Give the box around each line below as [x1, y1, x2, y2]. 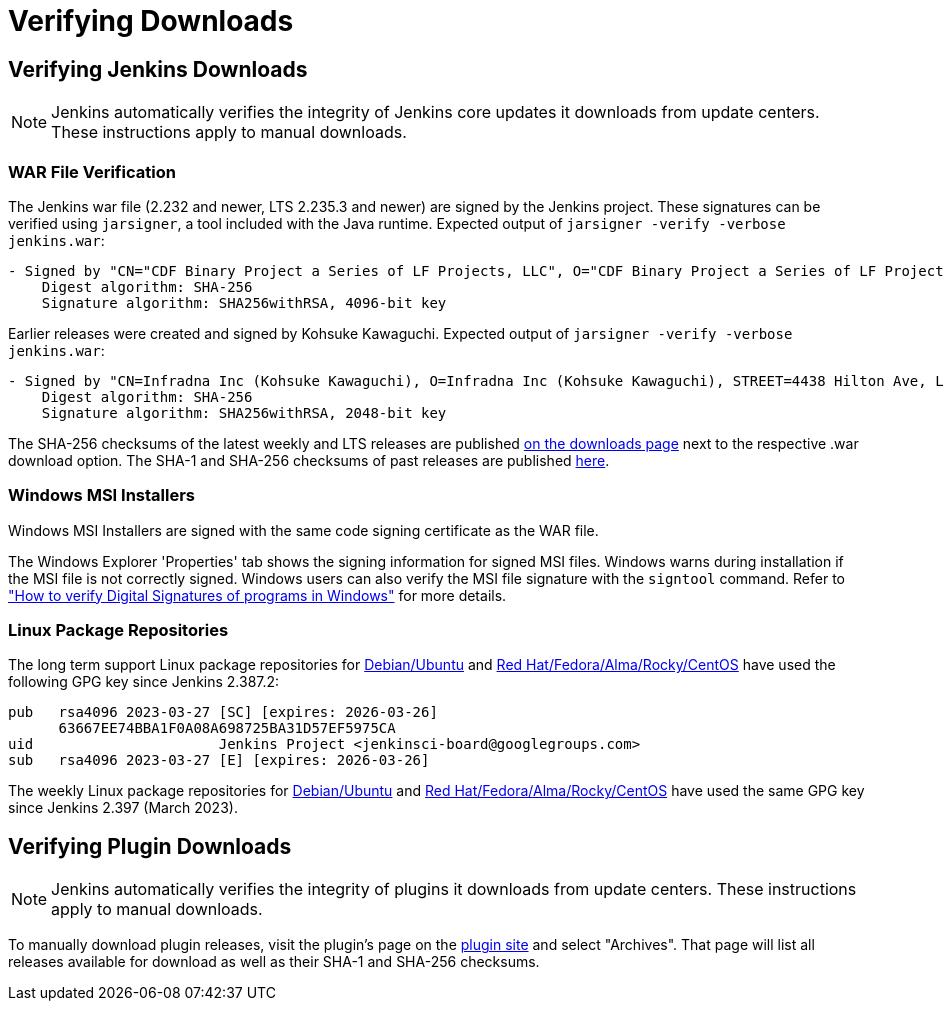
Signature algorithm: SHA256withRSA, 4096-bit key [41, 294, 447, 311]
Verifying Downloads [8, 4, 294, 38]
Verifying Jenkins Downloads [8, 56, 308, 82]
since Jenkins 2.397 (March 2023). [8, 799, 238, 817]
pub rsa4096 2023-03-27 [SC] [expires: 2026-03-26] [8, 704, 438, 721]
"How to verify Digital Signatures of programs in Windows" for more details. [8, 586, 507, 604]
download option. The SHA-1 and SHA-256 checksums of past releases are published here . [8, 451, 610, 469]
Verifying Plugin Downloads [8, 833, 292, 859]
